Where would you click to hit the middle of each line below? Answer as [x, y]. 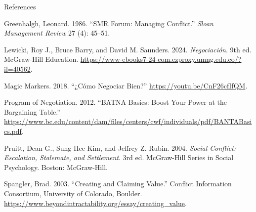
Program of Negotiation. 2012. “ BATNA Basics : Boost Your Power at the [115, 102]
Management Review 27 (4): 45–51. [57, 33]
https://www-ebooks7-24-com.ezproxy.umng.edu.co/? [161, 59]
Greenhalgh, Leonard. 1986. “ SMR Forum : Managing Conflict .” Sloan [109, 23]
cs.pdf [13, 131]
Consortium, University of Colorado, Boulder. [73, 193]
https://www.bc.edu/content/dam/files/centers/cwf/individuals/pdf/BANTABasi [128, 121]
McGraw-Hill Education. [41, 59]
